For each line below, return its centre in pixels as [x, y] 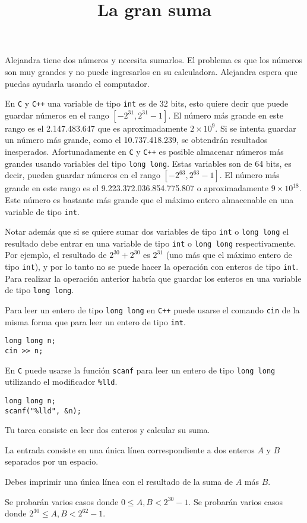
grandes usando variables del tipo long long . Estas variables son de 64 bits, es [148, 163]
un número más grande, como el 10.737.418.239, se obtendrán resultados [136, 140]
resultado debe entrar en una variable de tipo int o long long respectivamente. [151, 243]
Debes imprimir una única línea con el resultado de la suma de [119, 481]
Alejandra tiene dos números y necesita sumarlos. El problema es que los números [154, 60]
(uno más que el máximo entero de [229, 255]
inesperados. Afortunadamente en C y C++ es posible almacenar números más [144, 151]
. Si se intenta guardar [256, 128]
